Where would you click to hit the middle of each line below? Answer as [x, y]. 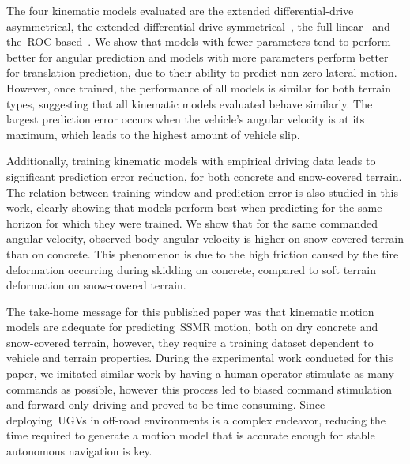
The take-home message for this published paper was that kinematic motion [190, 311]
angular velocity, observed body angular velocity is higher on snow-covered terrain [205, 238]
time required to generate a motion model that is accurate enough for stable [191, 435]
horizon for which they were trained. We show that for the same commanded [192, 223]
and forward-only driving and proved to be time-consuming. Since [166, 404]
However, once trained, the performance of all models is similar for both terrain [199, 87]
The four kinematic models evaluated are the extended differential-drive [180, 10]
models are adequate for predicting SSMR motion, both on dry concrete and [192, 327]
